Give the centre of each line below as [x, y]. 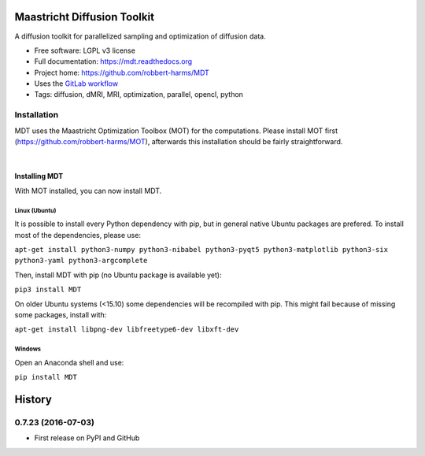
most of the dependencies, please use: [78, 235]
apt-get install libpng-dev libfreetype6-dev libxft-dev [127, 330]
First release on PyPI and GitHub [87, 438]
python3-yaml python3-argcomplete [81, 261]
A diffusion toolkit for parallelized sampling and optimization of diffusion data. [140, 36]
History [33, 399]
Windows [28, 349]
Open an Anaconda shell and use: [69, 362]
